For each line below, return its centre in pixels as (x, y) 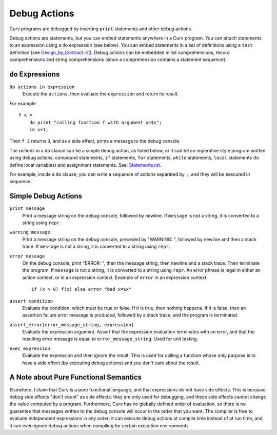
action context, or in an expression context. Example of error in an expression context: (115, 278)
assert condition (31, 301)
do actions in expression (42, 87)
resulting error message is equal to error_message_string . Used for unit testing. (110, 339)
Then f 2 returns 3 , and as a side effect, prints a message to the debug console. (95, 141)
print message (27, 209)
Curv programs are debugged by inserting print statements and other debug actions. (101, 29)
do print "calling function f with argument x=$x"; (95, 122)
